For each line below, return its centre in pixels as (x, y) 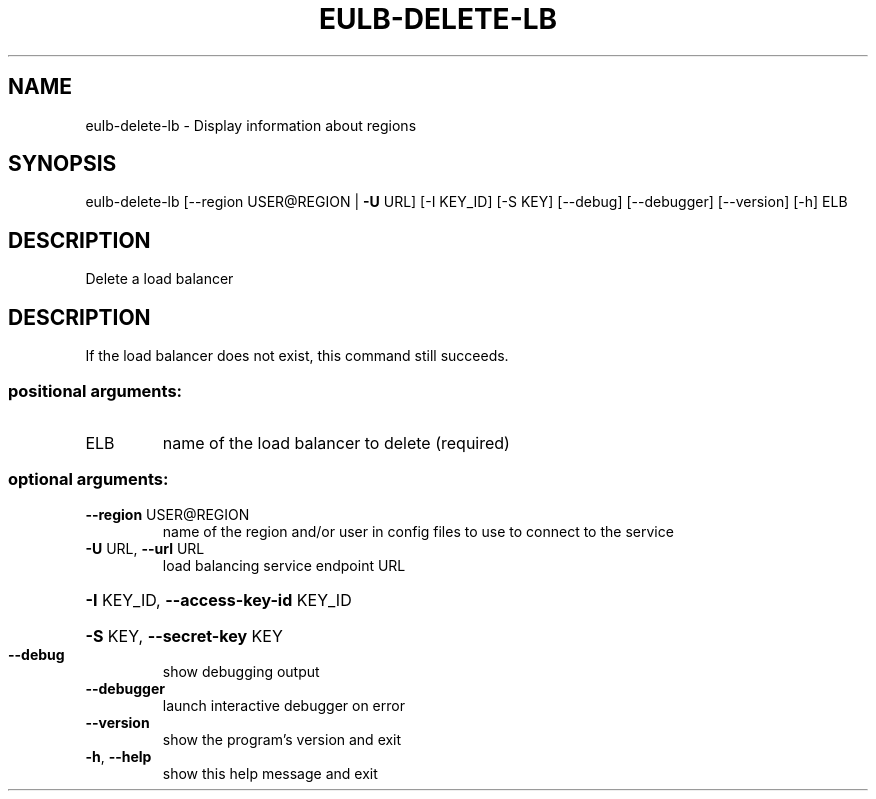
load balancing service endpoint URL (284, 565)
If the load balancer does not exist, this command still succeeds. (297, 356)
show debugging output (241, 671)
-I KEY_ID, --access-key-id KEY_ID (218, 599)
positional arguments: (95, 390)
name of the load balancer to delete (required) (336, 442)
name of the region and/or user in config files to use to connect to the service (418, 531)
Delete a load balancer (159, 279)
